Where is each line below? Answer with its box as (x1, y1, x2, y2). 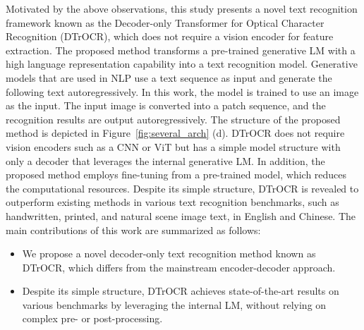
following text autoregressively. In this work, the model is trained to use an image (6, 84, 359, 99)
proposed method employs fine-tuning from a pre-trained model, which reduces (6, 167, 347, 182)
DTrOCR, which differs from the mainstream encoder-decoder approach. (22, 259, 336, 274)
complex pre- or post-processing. (22, 311, 163, 326)
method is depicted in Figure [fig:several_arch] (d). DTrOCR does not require (6, 126, 345, 140)
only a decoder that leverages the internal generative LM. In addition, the (6, 153, 325, 168)
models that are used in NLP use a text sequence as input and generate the (6, 70, 332, 85)
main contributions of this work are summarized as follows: (6, 222, 261, 237)
